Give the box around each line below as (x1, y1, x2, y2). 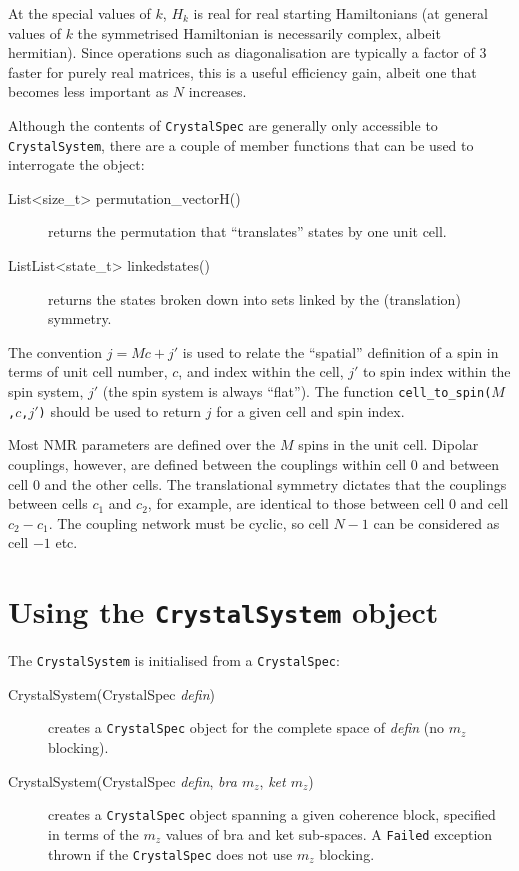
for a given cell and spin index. (216, 400, 405, 421)
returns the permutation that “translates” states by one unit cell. (48, 221, 447, 242)
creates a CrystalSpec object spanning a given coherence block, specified (48, 804, 496, 825)
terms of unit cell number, (8, 361, 168, 382)
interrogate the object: (8, 154, 145, 175)
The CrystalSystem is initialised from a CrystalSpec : (8, 650, 340, 671)
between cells (8, 493, 88, 514)
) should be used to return (38, 400, 202, 421)
